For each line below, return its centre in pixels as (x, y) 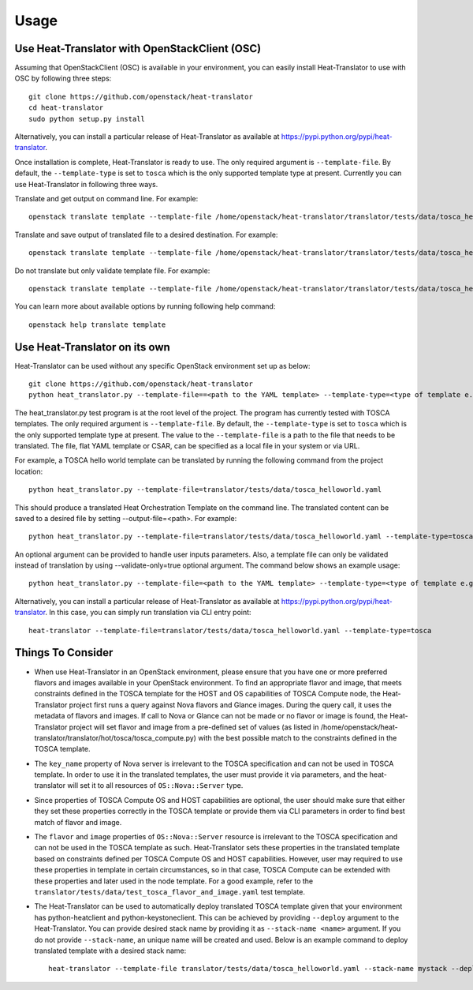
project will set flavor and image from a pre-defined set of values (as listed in (194, 727)
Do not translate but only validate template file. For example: (112, 270)
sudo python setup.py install (87, 119)
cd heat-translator (66, 108)
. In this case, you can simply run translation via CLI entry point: (148, 613)
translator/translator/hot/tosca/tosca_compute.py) (115, 737)
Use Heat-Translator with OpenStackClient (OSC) (138, 49)
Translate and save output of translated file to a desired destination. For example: (146, 234)
